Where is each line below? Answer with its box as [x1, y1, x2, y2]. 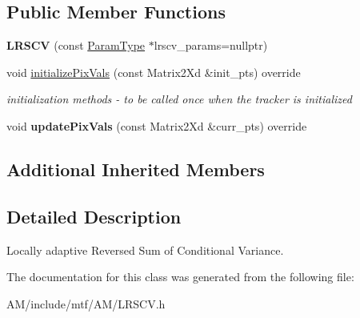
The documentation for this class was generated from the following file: [6, 268, 354, 285]
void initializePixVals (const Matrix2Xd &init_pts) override [6, 63, 301, 80]
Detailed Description [6, 203, 182, 228]
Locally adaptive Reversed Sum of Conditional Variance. [6, 241, 284, 258]
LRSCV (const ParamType [6, 37, 146, 54]
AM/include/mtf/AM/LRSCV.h [6, 295, 166, 312]
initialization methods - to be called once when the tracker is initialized [6, 91, 352, 107]
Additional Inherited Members [6, 156, 265, 181]
